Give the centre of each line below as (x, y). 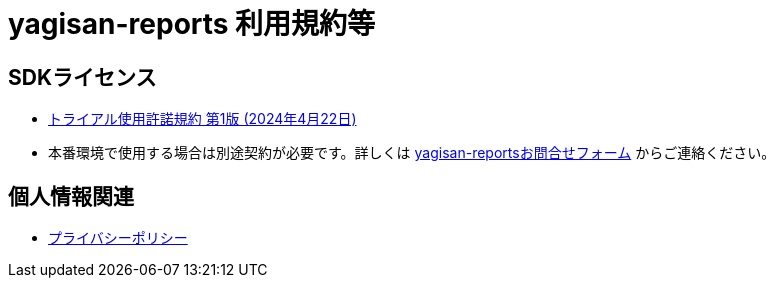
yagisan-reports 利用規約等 (192, 24)
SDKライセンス (82, 77)
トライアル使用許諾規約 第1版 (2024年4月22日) (202, 119)
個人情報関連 (71, 196)
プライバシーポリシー (118, 238)
